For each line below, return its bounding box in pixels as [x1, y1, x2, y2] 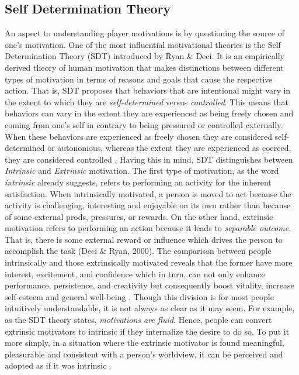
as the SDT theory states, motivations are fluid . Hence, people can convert [5, 314, 272, 326]
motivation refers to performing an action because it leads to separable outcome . [5, 222, 291, 234]
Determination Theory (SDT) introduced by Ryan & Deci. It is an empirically [5, 50, 284, 62]
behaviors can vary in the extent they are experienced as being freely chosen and [5, 107, 294, 119]
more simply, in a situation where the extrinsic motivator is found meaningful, [5, 336, 284, 349]
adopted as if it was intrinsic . [5, 359, 112, 371]
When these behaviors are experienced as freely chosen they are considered [5, 130, 272, 142]
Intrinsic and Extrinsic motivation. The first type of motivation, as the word [5, 164, 279, 177]
